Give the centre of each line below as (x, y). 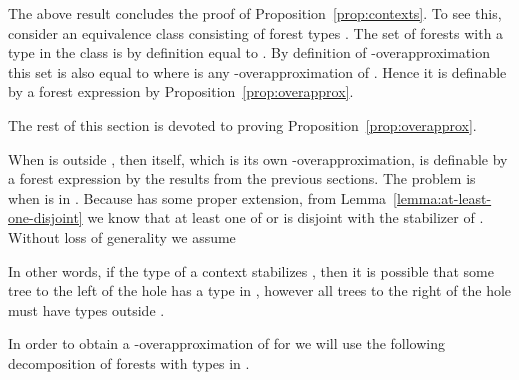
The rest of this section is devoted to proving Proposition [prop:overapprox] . (242, 124)
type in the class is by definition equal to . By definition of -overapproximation (249, 52)
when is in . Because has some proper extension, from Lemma (197, 197)
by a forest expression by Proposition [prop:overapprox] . (181, 91)
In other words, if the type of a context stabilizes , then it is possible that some (251, 270)
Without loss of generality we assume (122, 236)
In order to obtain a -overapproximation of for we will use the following (227, 343)
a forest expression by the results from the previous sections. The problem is (242, 178)
